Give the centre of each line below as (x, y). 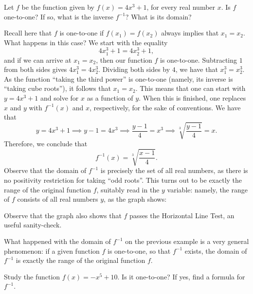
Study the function (32, 276)
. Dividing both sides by (134, 69)
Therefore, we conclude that (46, 144)
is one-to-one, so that (139, 251)
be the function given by (58, 7)
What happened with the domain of (57, 241)
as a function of (110, 97)
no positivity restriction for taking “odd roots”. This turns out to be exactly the (123, 180)
